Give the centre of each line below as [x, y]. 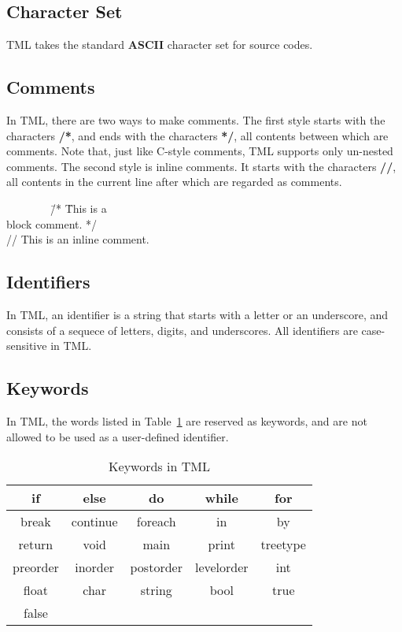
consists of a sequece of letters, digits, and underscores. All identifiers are [182, 330]
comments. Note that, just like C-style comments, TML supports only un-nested [200, 151]
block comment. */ [52, 223]
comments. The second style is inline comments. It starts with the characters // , [201, 166]
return [36, 545]
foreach [156, 522]
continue [94, 522]
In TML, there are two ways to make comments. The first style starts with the [196, 120]
